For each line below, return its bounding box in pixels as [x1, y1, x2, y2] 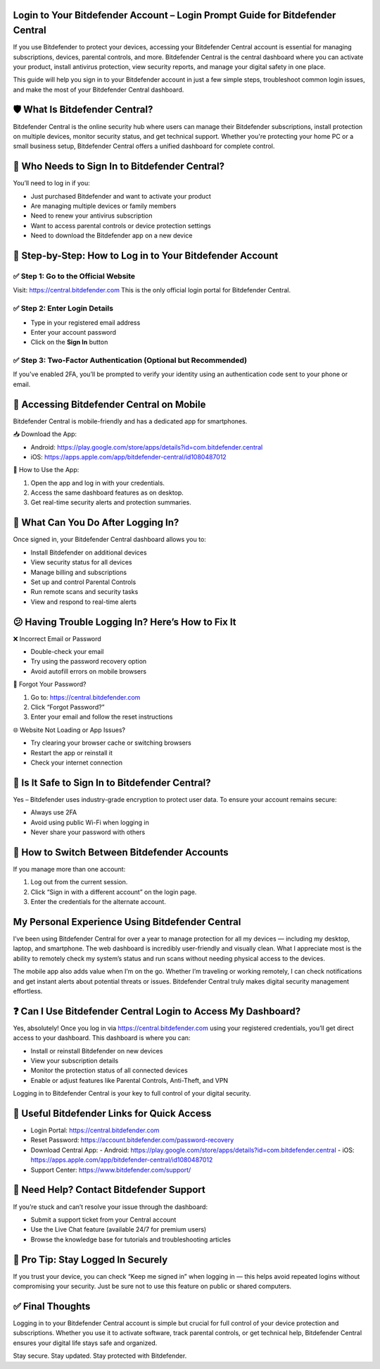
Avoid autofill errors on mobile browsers [30, 667, 147, 676]
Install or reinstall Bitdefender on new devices [30, 1046, 163, 1055]
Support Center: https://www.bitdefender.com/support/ [30, 1165, 191, 1174]
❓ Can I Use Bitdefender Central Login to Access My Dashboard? [13, 1005, 301, 1017]
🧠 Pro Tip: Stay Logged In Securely [13, 1253, 168, 1265]
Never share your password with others [30, 828, 146, 836]
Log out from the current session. [30, 878, 128, 886]
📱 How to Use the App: [13, 466, 80, 474]
